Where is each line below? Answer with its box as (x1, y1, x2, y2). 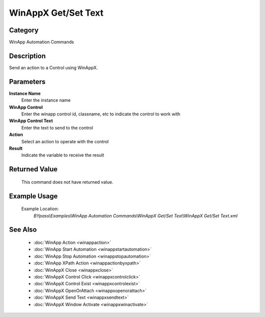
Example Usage (9, 192, 58, 200)
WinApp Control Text (9, 118, 53, 124)
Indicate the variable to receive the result (21, 152, 105, 158)
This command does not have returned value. (21, 179, 113, 185)
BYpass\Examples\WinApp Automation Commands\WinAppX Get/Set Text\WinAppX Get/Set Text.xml (33, 212, 238, 218)
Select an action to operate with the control (21, 138, 109, 144)
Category (9, 26, 39, 34)
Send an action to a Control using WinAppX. (9, 64, 98, 71)
